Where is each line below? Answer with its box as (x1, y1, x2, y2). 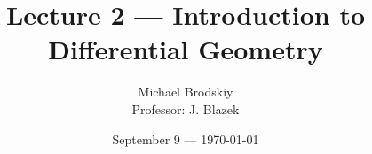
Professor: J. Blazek (131, 99, 240, 118)
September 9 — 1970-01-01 (112, 129, 259, 148)
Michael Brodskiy (138, 82, 233, 101)
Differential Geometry (48, 31, 323, 67)
